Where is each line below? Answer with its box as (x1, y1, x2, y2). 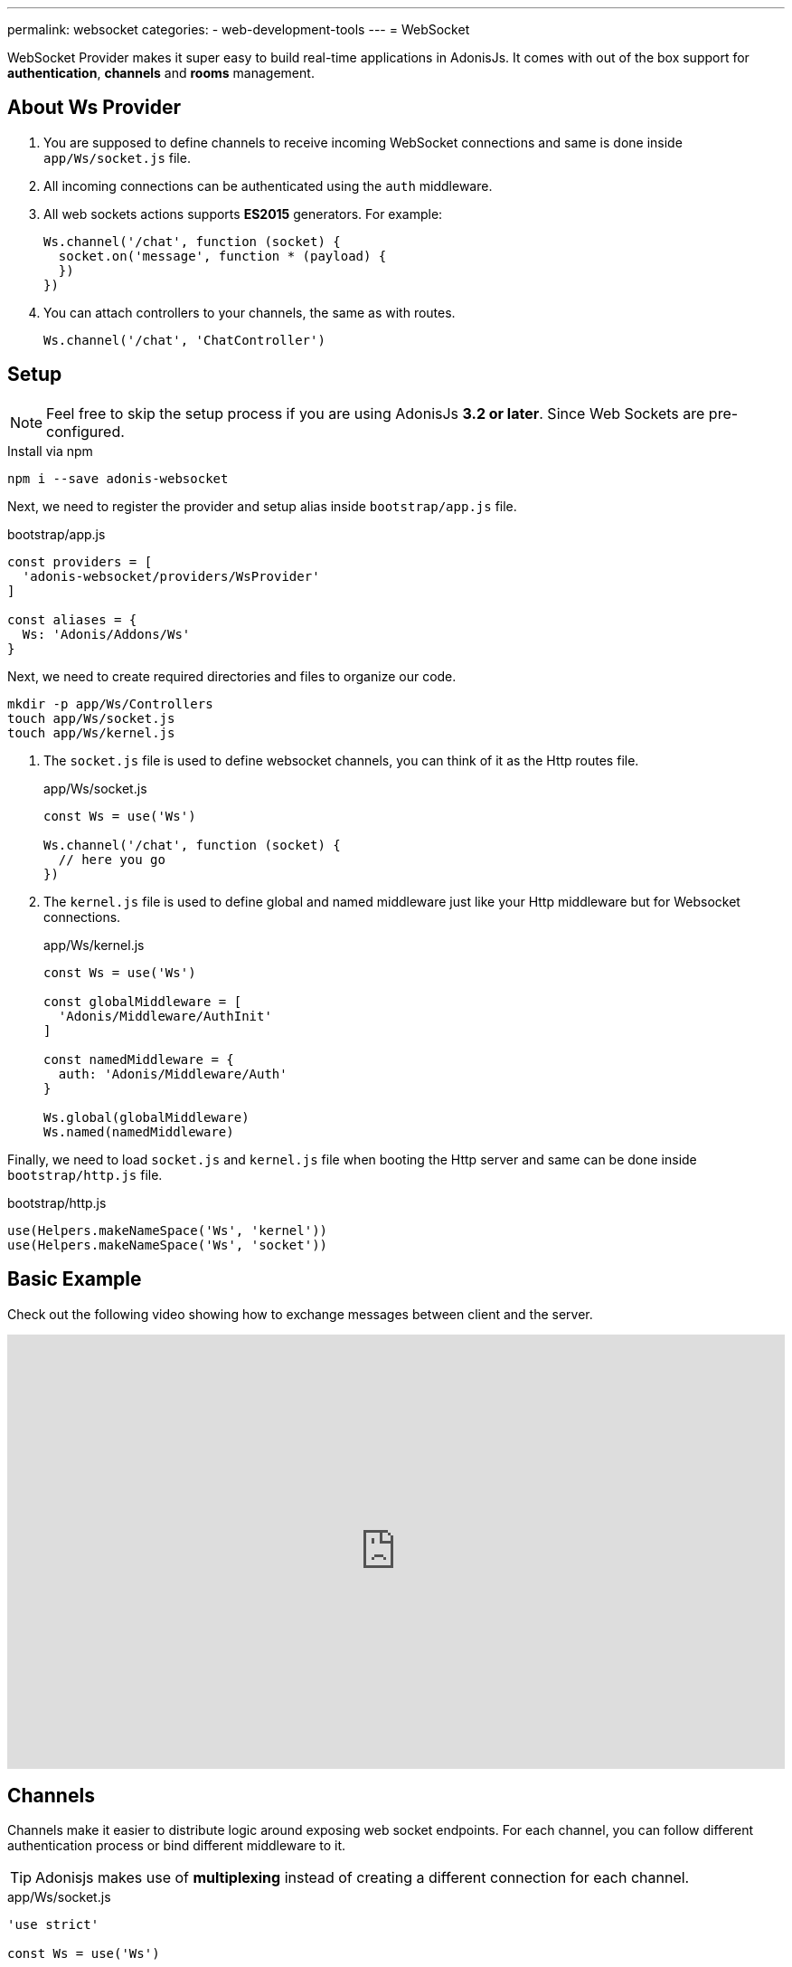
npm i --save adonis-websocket (7, 470, 229, 486)
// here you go (58, 851, 165, 867)
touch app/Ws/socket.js (7, 710, 175, 726)
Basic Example (7, 1268, 142, 1291)
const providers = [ (7, 554, 153, 569)
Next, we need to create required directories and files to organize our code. (7, 668, 457, 684)
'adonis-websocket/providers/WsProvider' (22, 568, 320, 584)
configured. (46, 422, 125, 441)
